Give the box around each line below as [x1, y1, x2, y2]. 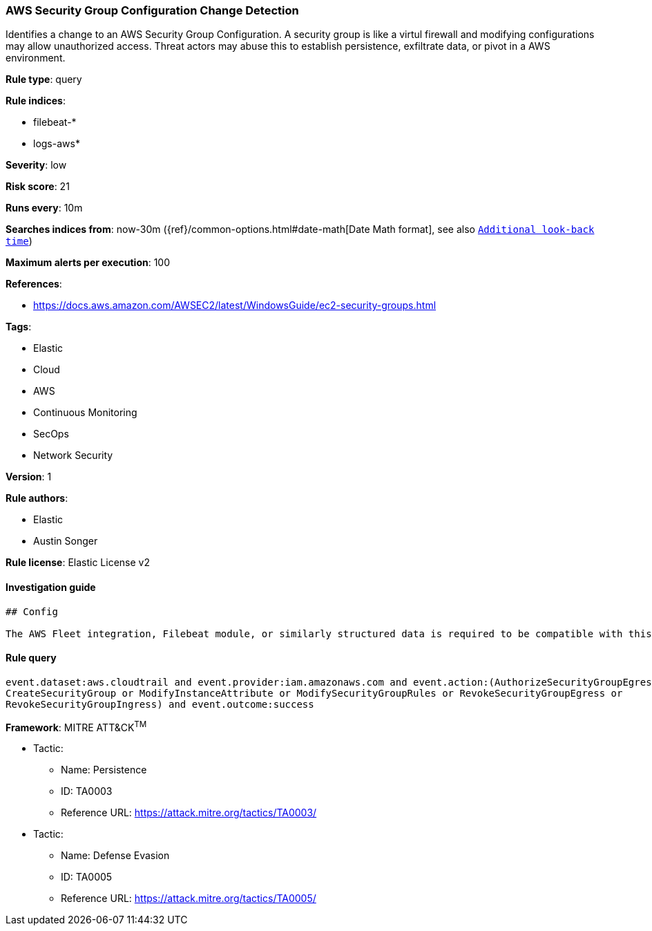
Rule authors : [6, 492, 68, 505]
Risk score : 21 [6, 180, 70, 193]
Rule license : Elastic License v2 [6, 556, 150, 569]
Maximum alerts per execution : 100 [6, 256, 171, 269]
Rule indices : [6, 95, 66, 107]
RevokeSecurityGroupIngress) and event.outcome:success [6, 698, 314, 710]
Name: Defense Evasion [61, 849, 170, 862]
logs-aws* [33, 138, 80, 150]
